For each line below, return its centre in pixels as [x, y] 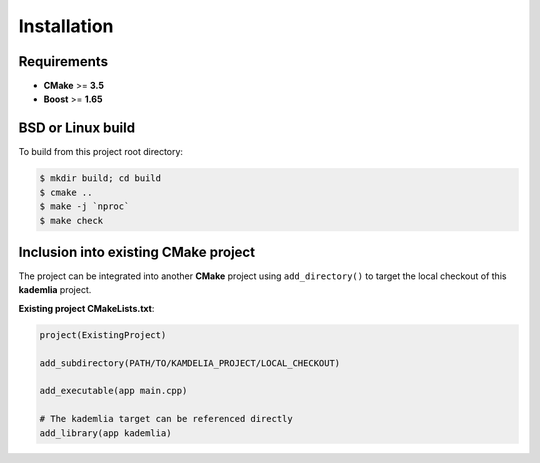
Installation [66, 26]
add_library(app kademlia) [105, 433]
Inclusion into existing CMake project [136, 251]
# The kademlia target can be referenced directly [166, 419]
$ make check [71, 220]
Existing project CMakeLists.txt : [86, 308]
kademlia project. [55, 290]
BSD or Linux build [76, 128]
